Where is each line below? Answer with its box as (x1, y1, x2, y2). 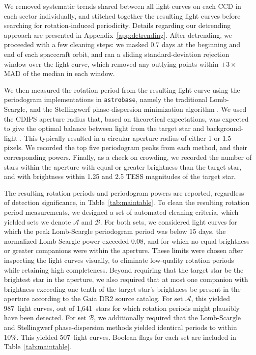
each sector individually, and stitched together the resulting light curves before (4, 10, 241, 21)
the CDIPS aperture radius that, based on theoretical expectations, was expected (4, 113, 249, 124)
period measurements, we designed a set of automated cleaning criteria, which (4, 206, 239, 217)
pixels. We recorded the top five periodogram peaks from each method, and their (4, 142, 248, 152)
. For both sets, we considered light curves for (100, 216, 237, 227)
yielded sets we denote (4, 216, 71, 227)
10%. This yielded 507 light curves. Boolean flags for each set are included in (4, 331, 236, 342)
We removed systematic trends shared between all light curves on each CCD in (4, 1, 241, 11)
